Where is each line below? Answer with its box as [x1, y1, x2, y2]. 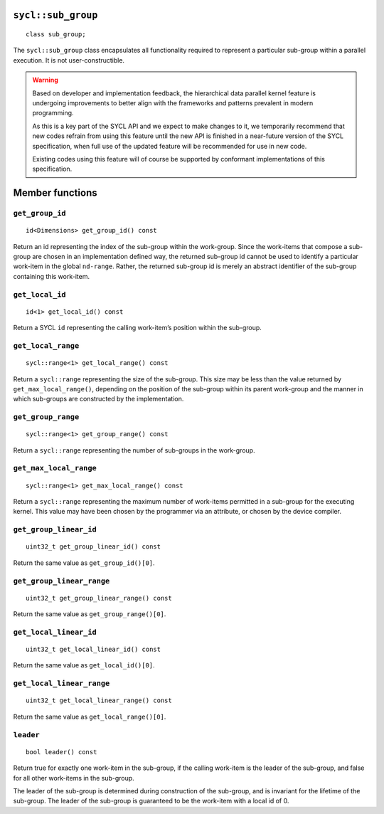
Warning [32, 75, 58, 85]
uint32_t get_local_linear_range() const [26, 697, 172, 704]
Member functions [13, 187, 97, 199]
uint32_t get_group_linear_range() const [26, 594, 172, 602]
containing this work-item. [13, 272, 90, 280]
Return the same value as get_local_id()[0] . [13, 661, 156, 670]
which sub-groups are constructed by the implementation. [13, 395, 184, 403]
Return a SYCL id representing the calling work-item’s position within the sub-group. [13, 324, 262, 332]
